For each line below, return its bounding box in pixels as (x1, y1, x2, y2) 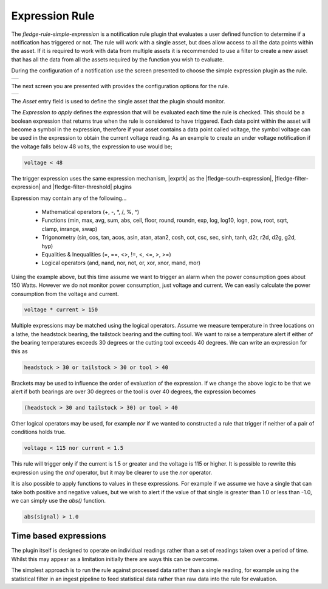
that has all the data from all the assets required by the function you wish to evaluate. (11, 55, 224, 63)
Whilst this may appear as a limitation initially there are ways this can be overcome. (11, 555, 219, 562)
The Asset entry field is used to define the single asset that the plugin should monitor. (11, 97, 225, 105)
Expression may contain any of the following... (11, 195, 127, 202)
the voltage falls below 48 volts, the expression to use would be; (11, 143, 173, 150)
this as (11, 347, 28, 355)
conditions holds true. (11, 429, 66, 436)
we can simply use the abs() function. (11, 497, 106, 504)
